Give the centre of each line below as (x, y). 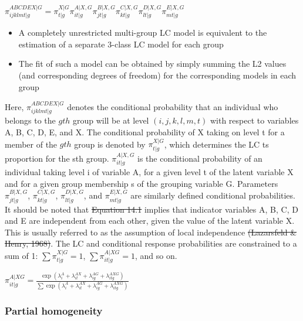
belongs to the (30, 120)
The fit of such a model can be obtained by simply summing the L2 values (152, 64)
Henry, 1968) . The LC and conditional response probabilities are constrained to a (151, 243)
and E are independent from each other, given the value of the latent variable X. (150, 221)
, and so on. (156, 255)
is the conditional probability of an (200, 158)
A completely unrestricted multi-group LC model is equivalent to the (143, 33)
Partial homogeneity (54, 310)
